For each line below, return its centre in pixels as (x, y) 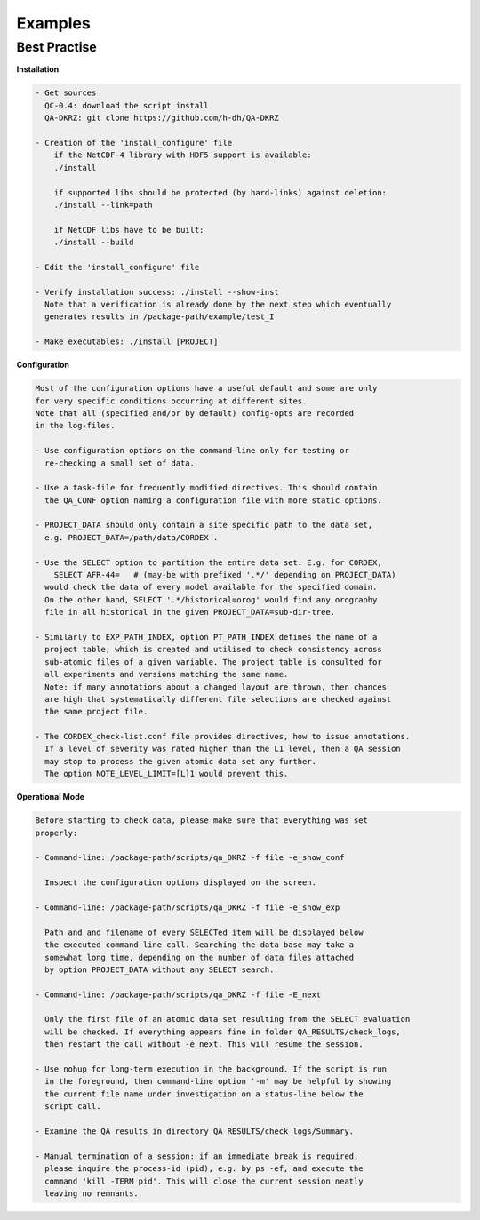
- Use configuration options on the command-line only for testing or (192, 451)
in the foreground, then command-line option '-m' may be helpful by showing (218, 1081)
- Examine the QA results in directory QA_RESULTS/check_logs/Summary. (195, 1132)
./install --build (94, 243)
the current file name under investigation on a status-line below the (204, 1094)
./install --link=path (103, 205)
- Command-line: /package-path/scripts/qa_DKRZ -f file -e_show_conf (190, 858)
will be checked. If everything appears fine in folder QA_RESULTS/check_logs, (223, 1032)
